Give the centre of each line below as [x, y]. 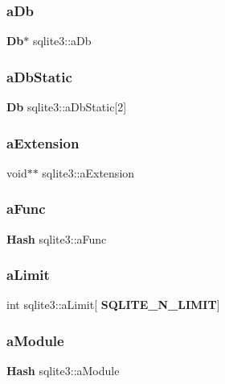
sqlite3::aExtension [88, 172]
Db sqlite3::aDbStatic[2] [67, 107]
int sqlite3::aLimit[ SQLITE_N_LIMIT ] [113, 305]
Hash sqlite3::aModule [63, 371]
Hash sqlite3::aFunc [57, 238]
